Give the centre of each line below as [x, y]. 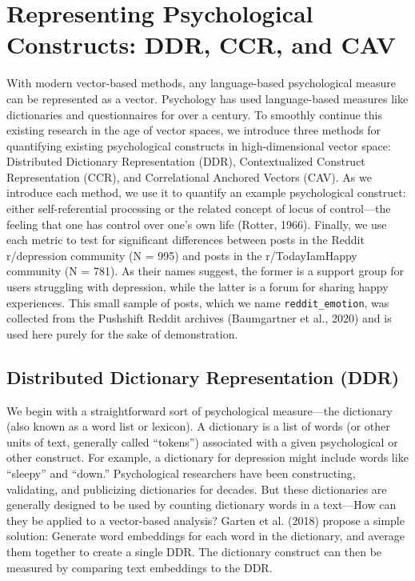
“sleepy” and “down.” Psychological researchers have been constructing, [181, 473]
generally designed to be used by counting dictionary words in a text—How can [202, 505]
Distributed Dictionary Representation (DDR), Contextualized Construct [186, 161]
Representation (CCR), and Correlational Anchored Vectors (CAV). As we [189, 176]
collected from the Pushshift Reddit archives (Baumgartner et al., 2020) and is [199, 318]
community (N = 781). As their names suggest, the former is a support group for [205, 271]
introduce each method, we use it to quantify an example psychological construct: [206, 192]
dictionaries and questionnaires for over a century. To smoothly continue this [194, 114]
